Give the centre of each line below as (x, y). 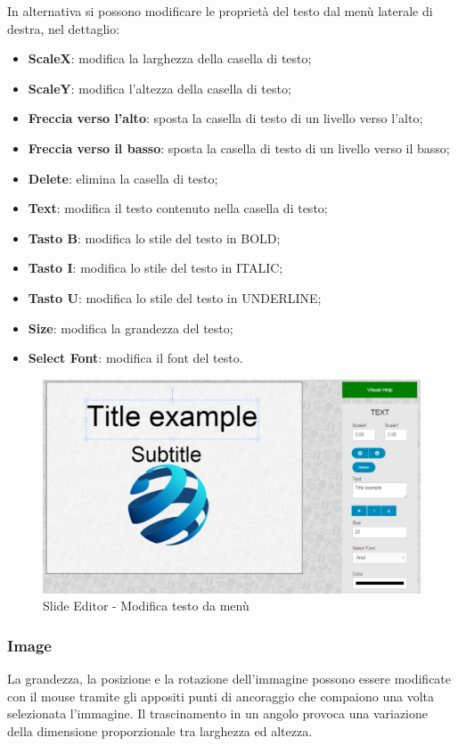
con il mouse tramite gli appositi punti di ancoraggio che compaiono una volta (221, 696)
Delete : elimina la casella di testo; (123, 178)
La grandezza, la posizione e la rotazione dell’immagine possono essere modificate (229, 679)
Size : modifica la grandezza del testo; (131, 328)
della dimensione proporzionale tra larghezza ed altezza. (160, 731)
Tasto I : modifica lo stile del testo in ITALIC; (155, 268)
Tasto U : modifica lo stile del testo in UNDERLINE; (175, 297)
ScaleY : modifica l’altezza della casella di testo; (159, 88)
